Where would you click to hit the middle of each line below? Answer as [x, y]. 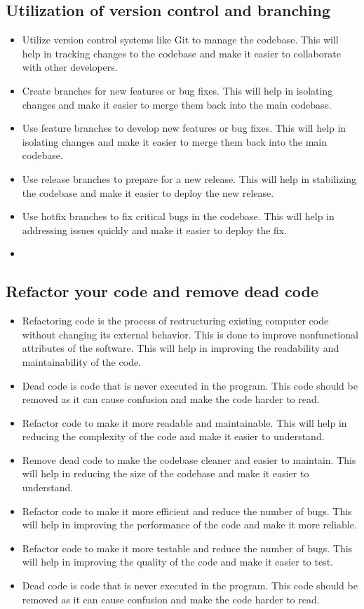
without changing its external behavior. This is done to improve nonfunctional [190, 334]
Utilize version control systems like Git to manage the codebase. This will [180, 40]
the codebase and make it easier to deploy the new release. [148, 192]
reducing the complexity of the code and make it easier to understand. [173, 436]
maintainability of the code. [81, 361]
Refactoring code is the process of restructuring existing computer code [175, 321]
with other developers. [70, 67]
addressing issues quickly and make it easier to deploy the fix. [155, 230]
